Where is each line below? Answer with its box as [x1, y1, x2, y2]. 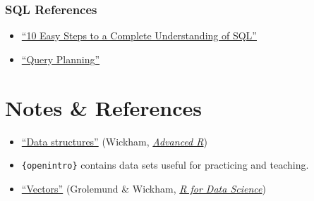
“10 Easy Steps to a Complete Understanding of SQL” [21, 28, 257, 43]
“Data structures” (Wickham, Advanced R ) [21, 134, 207, 148]
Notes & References [5, 93, 202, 122]
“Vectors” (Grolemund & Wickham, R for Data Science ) [21, 181, 266, 195]
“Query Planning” [21, 51, 100, 66]
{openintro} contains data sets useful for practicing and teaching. [21, 157, 309, 172]
